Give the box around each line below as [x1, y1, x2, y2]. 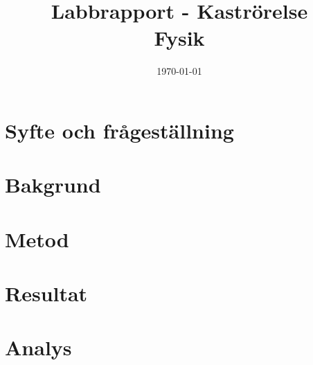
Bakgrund [5, 170, 101, 199]
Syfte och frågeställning [5, 116, 234, 144]
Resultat [5, 279, 88, 308]
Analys [5, 333, 72, 362]
